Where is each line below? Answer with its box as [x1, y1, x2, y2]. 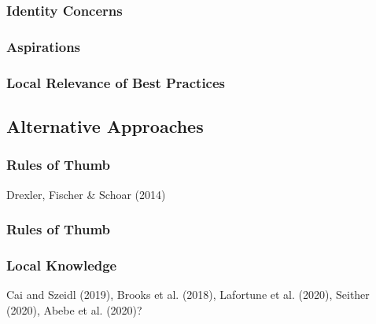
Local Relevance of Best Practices [6, 72, 226, 92]
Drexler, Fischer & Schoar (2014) [6, 186, 166, 202]
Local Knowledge [6, 255, 117, 274]
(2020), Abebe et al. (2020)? [6, 301, 142, 318]
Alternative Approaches [6, 113, 204, 138]
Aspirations [6, 36, 81, 56]
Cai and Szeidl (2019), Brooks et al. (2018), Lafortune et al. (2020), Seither [6, 286, 370, 303]
